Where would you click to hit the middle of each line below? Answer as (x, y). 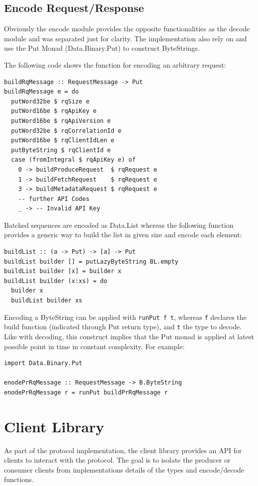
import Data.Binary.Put (43, 363)
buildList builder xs (47, 301)
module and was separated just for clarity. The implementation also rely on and (126, 38)
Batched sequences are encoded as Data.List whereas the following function (119, 225)
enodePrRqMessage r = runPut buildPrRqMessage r (86, 392)
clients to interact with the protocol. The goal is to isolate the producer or (117, 460)
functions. (19, 479)
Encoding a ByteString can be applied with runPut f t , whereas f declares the (125, 317)
